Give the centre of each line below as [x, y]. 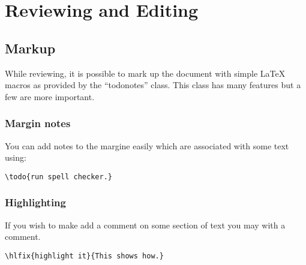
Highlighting [35, 202]
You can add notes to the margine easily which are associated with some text [147, 145]
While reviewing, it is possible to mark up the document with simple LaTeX [145, 73]
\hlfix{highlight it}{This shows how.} [84, 256]
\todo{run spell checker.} [58, 177]
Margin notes [38, 123]
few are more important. [50, 96]
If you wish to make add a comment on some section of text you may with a [145, 225]
